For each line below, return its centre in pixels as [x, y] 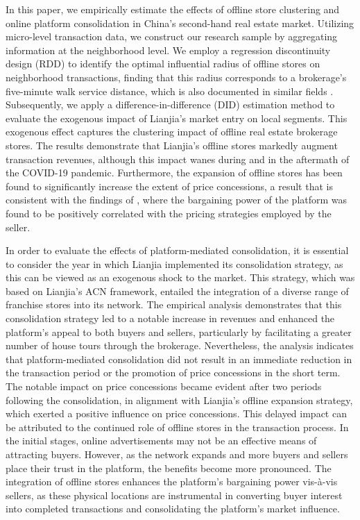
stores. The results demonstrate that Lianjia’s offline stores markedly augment [172, 145]
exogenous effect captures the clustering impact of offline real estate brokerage [172, 132]
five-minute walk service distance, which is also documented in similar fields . [170, 91]
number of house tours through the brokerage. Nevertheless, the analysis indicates [180, 345]
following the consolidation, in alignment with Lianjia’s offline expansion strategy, [179, 400]
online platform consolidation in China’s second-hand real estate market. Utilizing [180, 23]
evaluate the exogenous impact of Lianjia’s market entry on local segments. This [177, 118]
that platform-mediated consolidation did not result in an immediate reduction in [179, 359]
